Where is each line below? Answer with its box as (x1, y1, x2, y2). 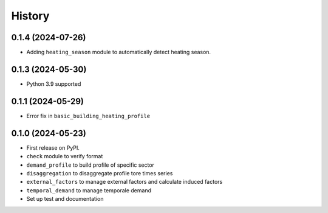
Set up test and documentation (26, 195, 104, 203)
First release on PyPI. (26, 144, 80, 152)
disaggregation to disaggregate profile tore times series (26, 169, 173, 176)
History (11, 9, 50, 23)
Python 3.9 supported (26, 80, 81, 88)
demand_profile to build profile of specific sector (26, 161, 155, 169)
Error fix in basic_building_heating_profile (26, 112, 151, 119)
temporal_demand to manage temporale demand (26, 186, 152, 194)
